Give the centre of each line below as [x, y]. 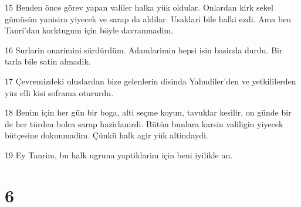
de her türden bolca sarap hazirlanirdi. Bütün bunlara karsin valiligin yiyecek [144, 123]
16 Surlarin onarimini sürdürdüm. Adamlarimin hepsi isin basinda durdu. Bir [144, 50]
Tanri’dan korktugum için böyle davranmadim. [89, 30]
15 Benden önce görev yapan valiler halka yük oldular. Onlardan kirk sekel [139, 7]
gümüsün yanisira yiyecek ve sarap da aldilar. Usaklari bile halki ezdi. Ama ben [148, 18]
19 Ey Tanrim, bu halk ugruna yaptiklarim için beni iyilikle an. [119, 155]
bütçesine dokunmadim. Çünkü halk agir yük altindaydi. [106, 135]
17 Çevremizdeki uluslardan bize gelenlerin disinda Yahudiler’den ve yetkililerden [150, 81]
